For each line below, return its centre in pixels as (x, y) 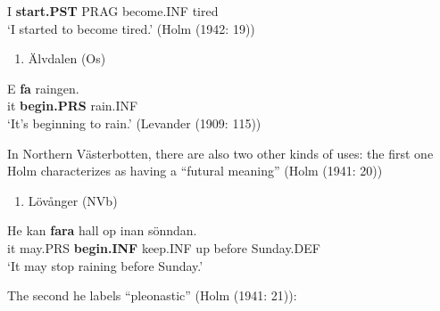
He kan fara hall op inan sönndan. (102, 230)
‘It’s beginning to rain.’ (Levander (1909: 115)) (134, 123)
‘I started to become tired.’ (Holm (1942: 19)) (131, 28)
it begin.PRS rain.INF (73, 106)
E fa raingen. (43, 88)
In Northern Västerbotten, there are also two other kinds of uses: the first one (220, 153)
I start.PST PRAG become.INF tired (113, 11)
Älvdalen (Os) (67, 58)
